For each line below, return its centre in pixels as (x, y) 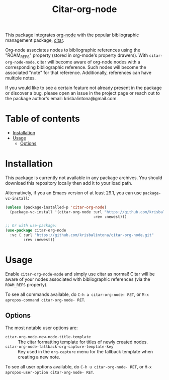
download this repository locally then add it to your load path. (69, 183)
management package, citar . (35, 40)
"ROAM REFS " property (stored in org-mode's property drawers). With (77, 56)
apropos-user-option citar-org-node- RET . (50, 372)
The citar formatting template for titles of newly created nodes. (83, 342)
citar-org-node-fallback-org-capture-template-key (59, 347)
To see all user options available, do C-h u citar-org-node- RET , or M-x (78, 366)
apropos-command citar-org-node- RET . (45, 299)
